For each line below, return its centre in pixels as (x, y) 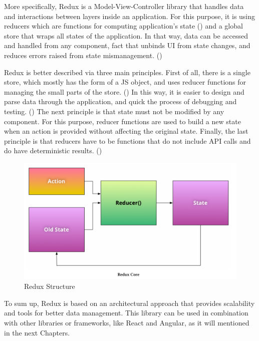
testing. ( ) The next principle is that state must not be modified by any (114, 111)
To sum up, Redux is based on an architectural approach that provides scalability (129, 303)
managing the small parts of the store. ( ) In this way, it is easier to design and (124, 91)
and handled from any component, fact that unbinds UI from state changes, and (127, 45)
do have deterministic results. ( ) (53, 150)
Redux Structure (50, 286)
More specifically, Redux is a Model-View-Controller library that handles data (124, 6)
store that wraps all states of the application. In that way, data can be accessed (126, 35)
